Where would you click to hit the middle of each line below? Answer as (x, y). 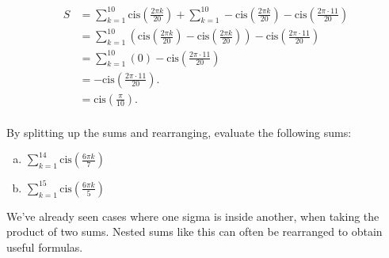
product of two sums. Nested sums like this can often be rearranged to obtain (194, 231)
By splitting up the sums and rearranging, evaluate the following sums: (179, 132)
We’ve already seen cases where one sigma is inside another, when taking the (193, 216)
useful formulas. (45, 247)
